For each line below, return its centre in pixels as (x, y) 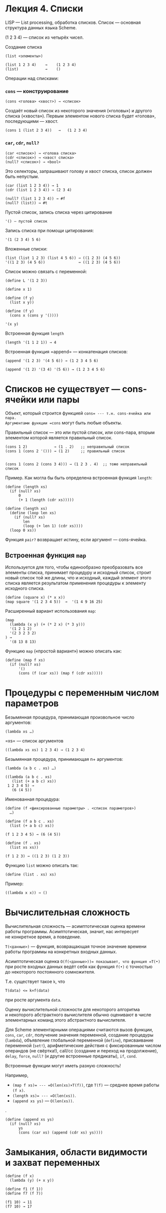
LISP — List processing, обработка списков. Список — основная (73, 22)
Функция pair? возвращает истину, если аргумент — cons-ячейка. (76, 540)
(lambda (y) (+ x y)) (32, 1181)
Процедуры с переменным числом (82, 693)
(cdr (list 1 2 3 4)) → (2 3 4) (38, 190)
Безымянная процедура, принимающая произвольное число (70, 717)
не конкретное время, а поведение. (43, 937)
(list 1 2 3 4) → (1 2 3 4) (41, 65)
